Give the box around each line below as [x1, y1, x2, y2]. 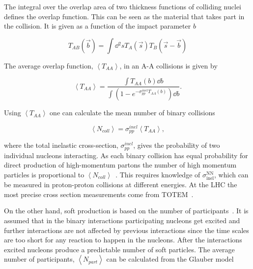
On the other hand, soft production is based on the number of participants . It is [4, 205, 249, 216]
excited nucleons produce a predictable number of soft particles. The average [4, 244, 235, 254]
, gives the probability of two [133, 140, 220, 150]
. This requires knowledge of [115, 169, 200, 180]
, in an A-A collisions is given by [119, 60, 218, 70]
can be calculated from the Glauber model [106, 254, 234, 264]
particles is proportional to [4, 169, 84, 180]
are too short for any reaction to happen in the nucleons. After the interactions [4, 235, 242, 245]
